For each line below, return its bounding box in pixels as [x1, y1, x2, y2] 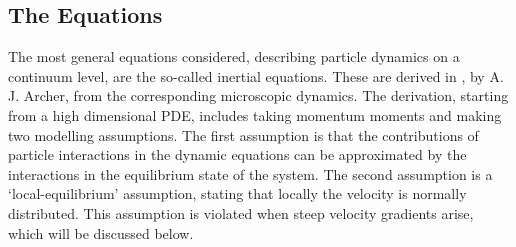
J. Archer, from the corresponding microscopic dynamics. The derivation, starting [8, 85, 509, 106]
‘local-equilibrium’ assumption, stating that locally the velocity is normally [8, 183, 467, 204]
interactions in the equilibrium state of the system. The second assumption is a [8, 163, 493, 184]
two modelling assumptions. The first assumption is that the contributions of [8, 124, 479, 145]
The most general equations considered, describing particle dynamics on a [8, 46, 460, 67]
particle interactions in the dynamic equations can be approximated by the [8, 144, 467, 165]
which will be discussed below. [8, 222, 194, 243]
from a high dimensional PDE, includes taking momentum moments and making [8, 104, 502, 125]
